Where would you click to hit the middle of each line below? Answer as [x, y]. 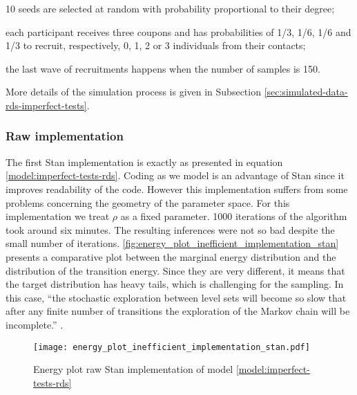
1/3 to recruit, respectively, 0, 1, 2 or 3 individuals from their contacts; [156, 45]
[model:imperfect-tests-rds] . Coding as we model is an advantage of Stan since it [175, 175]
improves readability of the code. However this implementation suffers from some [177, 189]
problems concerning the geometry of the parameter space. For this [148, 202]
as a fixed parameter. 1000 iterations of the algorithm [234, 216]
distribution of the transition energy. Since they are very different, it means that [175, 270]
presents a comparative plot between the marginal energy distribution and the [171, 256]
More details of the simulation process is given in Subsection [133, 92]
